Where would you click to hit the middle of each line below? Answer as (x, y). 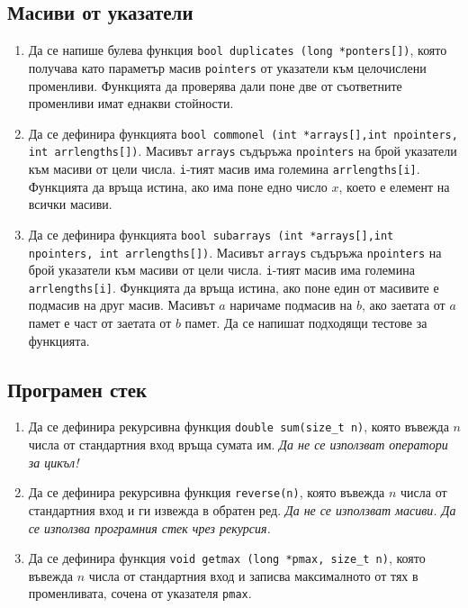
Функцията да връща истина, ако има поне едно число (178, 186)
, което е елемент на (394, 186)
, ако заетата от (404, 305)
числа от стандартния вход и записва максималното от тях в (253, 575)
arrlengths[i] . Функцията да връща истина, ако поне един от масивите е (234, 287)
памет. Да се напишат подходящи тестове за (306, 323)
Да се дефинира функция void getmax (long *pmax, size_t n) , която (227, 558)
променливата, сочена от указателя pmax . (140, 593)
